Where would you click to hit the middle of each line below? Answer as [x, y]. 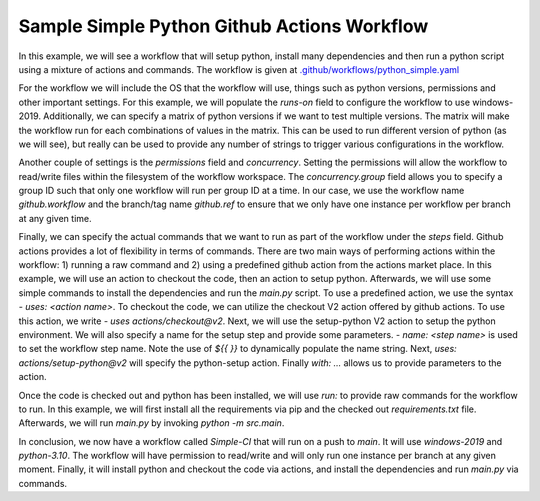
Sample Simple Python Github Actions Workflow [223, 26]
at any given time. [55, 218]
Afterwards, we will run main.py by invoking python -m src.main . [151, 423]
